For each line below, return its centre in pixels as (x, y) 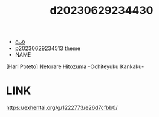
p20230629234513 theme (47, 48)
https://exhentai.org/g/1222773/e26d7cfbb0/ (62, 108)
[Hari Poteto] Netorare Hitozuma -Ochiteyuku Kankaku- (75, 66)
